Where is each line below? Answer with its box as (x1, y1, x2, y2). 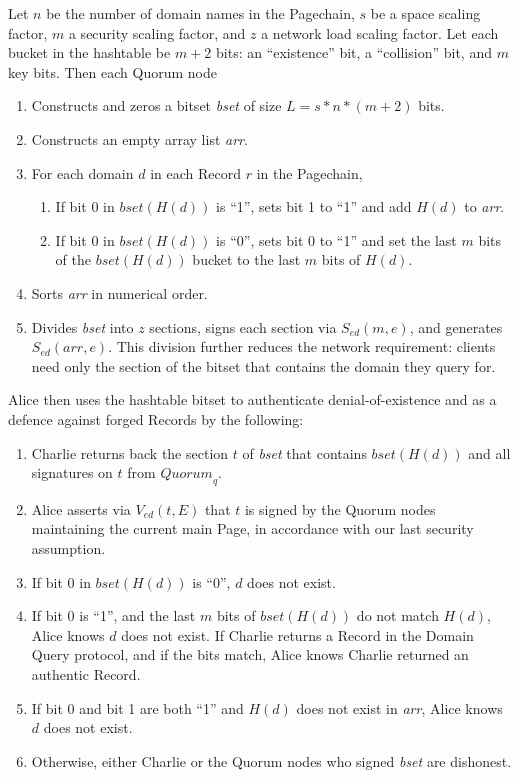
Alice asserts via (31, 498, 131, 519)
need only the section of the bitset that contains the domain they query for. (31, 355, 496, 376)
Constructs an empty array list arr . (31, 128, 248, 149)
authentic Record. (31, 664, 141, 685)
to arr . (464, 196, 505, 217)
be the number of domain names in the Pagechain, (46, 3, 355, 23)
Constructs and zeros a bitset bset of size (31, 95, 282, 116)
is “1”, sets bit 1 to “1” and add (216, 196, 412, 217)
